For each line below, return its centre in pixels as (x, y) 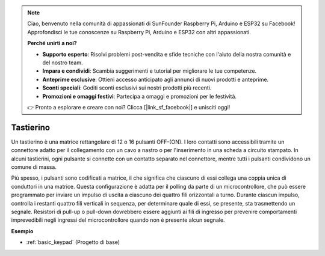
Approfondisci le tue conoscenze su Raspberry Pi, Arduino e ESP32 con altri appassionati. (139, 32)
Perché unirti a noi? (52, 43)
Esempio (22, 231)
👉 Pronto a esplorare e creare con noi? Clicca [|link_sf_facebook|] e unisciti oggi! (129, 107)
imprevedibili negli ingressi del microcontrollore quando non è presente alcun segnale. (118, 220)
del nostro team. (63, 62)
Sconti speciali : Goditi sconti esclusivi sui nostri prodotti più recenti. (127, 88)
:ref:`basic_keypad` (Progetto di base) (73, 242)
